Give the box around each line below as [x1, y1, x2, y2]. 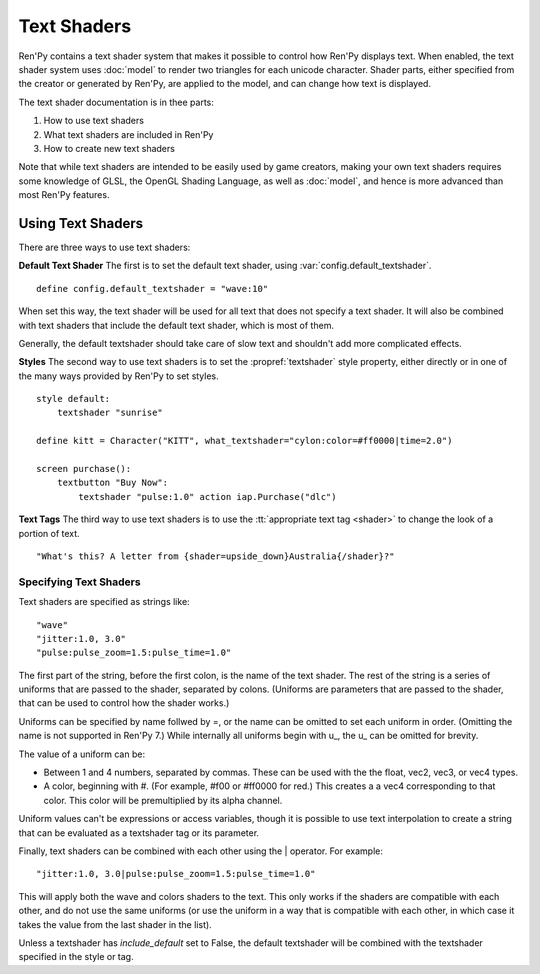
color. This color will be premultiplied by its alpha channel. [43, 794, 283, 806]
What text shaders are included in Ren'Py [43, 128, 214, 140]
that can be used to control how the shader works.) [18, 697, 230, 709]
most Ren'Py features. [18, 189, 110, 201]
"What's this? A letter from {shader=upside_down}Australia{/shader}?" [36, 551, 395, 562]
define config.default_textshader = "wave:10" [36, 283, 269, 294]
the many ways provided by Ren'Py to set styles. [18, 370, 219, 382]
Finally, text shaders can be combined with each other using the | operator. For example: [18, 845, 384, 857]
